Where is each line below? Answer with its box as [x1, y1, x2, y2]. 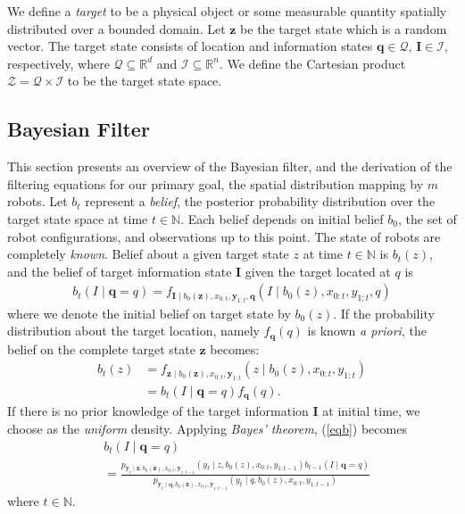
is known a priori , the [307, 321, 427, 340]
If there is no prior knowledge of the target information [7, 402, 309, 420]
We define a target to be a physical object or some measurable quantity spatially [7, 2, 447, 20]
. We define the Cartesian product [219, 54, 406, 72]
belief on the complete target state [7, 339, 195, 358]
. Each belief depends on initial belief [180, 209, 384, 228]
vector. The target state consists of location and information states [7, 37, 373, 55]
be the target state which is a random [240, 19, 447, 37]
